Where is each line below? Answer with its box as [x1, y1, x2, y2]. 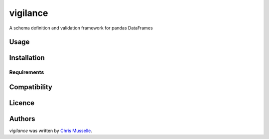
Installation [9, 54, 45, 62]
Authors [9, 115, 35, 123]
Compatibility [9, 83, 52, 91]
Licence [9, 99, 35, 107]
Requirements [9, 69, 44, 76]
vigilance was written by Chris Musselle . [9, 128, 92, 134]
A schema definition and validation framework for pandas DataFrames [9, 25, 153, 31]
